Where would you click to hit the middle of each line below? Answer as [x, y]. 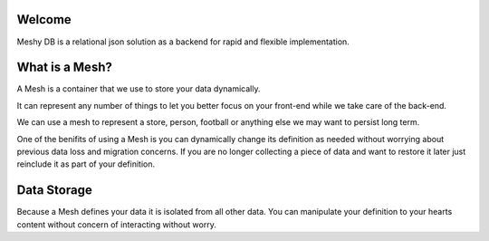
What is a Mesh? [64, 67]
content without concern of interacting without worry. [116, 224]
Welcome [44, 19]
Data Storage [54, 190]
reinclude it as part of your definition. [86, 164]
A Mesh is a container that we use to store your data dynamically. [139, 89]
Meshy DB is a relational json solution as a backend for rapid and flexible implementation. [183, 42]
